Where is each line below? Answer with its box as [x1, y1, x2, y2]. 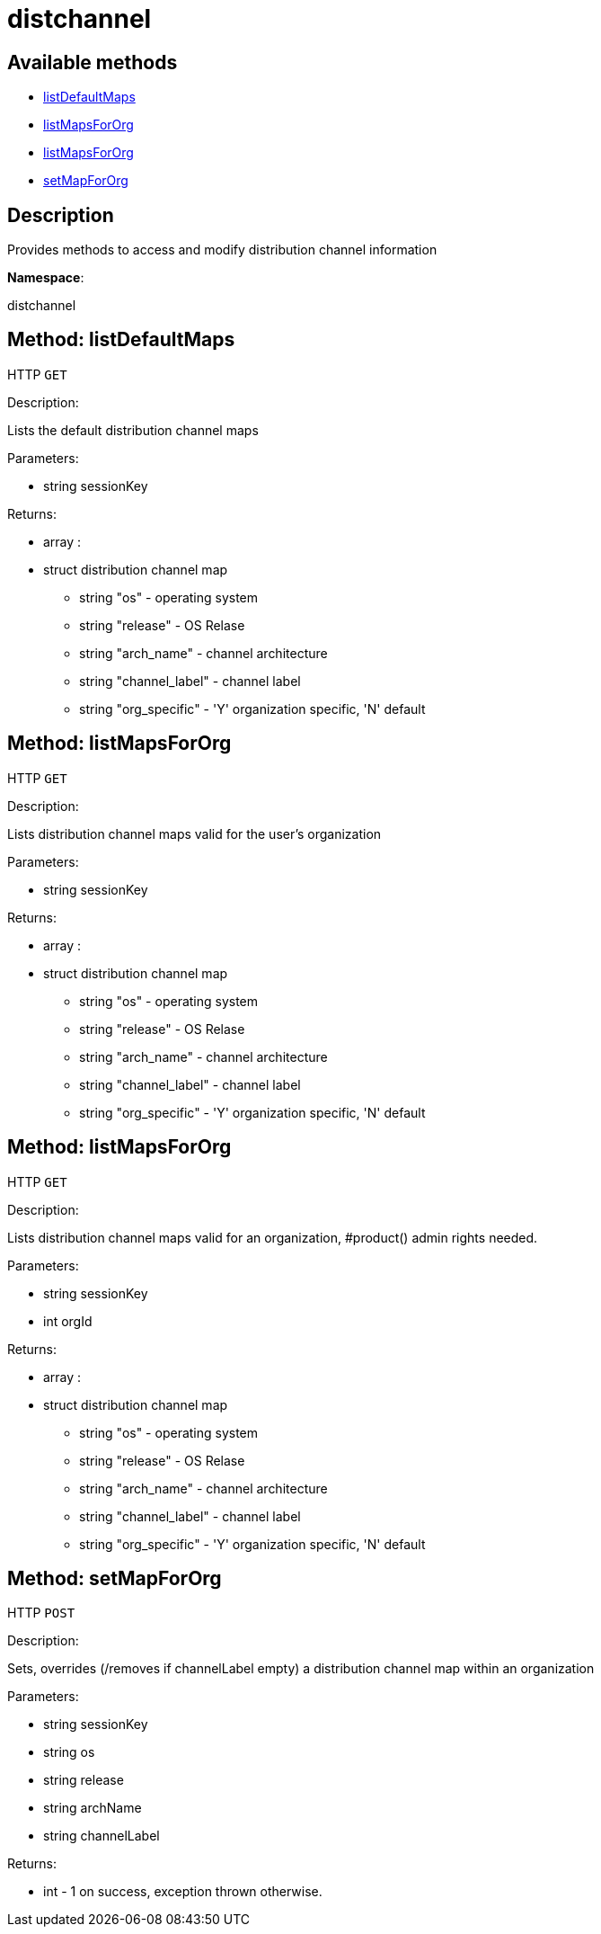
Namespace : [7, 270, 84, 286]
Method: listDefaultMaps [7, 328, 235, 352]
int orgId [43, 1313, 93, 1329]
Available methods [7, 50, 178, 74]
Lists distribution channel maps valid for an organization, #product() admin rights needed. [7, 1229, 538, 1245]
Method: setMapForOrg [7, 1566, 222, 1590]
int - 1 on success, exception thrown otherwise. [43, 1884, 323, 1900]
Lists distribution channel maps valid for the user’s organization [7, 825, 382, 842]
